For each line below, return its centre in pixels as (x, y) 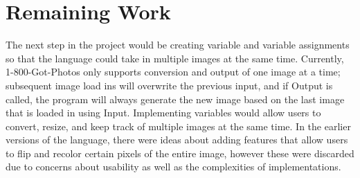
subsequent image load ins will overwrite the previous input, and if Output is (169, 85)
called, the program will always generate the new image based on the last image (175, 99)
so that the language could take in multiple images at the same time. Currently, (175, 58)
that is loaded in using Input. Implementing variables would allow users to (163, 113)
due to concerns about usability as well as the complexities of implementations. (173, 167)
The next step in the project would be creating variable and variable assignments (178, 45)
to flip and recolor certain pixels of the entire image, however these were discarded (180, 153)
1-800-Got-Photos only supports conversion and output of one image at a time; (173, 72)
